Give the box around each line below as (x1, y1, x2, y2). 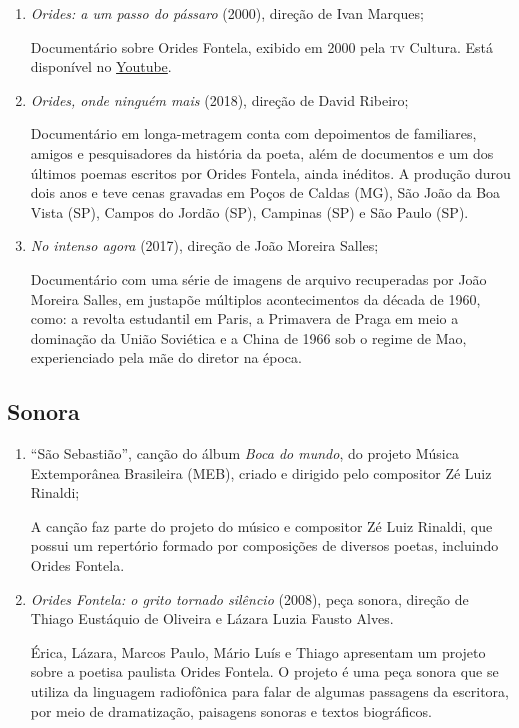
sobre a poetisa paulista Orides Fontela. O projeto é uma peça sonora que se (30, 661, 499, 682)
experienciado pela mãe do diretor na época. (30, 347, 302, 368)
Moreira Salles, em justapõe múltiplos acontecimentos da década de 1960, (30, 288, 481, 309)
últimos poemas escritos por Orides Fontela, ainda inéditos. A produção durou (30, 162, 511, 183)
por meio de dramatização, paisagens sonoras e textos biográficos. (30, 700, 432, 721)
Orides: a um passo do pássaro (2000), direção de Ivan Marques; (30, 3, 424, 23)
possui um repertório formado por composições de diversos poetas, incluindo (30, 535, 499, 556)
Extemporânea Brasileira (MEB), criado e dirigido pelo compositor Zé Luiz (30, 462, 492, 483)
